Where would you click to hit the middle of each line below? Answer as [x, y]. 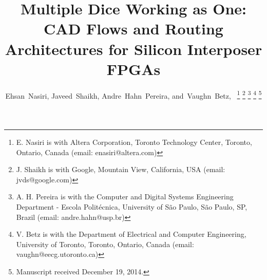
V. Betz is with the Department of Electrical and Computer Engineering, [131, 234]
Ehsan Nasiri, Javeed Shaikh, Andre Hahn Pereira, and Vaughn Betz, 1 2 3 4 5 [133, 95]
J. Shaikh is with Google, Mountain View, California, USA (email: [121, 169]
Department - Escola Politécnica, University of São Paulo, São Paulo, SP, [132, 206]
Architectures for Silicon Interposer [133, 49]
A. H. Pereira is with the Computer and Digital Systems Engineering [125, 197]
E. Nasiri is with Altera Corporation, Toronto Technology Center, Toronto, [134, 142]
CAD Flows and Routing [133, 29]
